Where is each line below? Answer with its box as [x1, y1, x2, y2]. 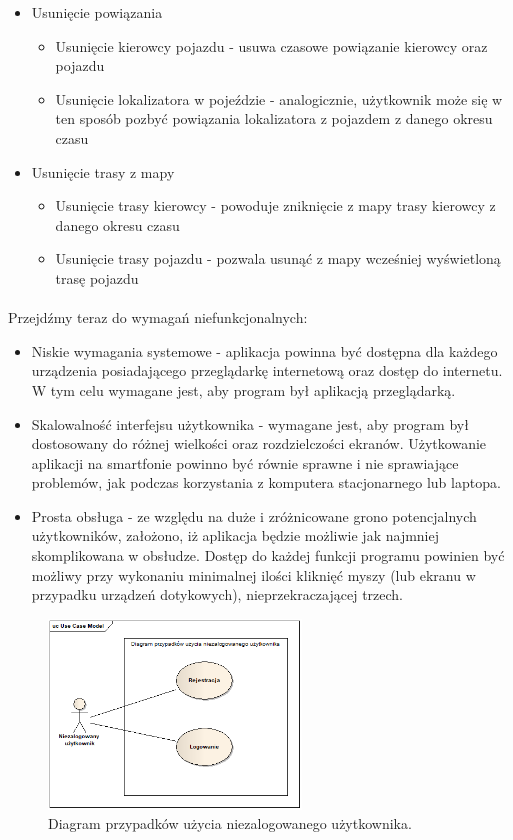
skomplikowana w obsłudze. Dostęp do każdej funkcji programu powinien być [31, 545, 505, 566]
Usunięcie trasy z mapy [31, 161, 175, 182]
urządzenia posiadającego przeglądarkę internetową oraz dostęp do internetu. [31, 360, 503, 381]
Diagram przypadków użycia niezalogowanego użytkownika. [48, 813, 412, 834]
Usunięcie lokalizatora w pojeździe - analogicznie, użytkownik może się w [55, 88, 503, 109]
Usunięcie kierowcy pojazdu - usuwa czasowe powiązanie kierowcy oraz [55, 35, 488, 56]
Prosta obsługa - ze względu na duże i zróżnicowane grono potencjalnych [31, 505, 477, 526]
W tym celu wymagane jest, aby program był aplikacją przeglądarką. [31, 379, 456, 400]
